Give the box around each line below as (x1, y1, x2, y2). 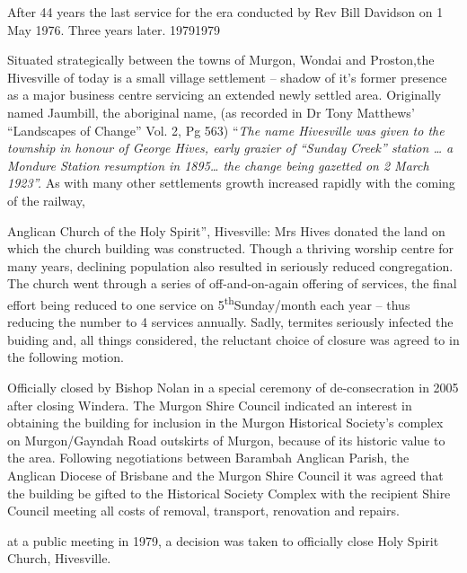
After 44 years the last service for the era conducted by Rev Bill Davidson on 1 (7, 3, 444, 21)
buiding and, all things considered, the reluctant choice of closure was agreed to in (7, 330, 460, 348)
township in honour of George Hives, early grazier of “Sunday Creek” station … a (7, 138, 454, 157)
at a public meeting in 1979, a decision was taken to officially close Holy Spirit (7, 531, 439, 550)
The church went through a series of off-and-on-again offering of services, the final (7, 274, 457, 293)
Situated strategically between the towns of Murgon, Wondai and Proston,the (7, 50, 435, 69)
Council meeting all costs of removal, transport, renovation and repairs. (7, 501, 400, 520)
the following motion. (7, 348, 124, 366)
